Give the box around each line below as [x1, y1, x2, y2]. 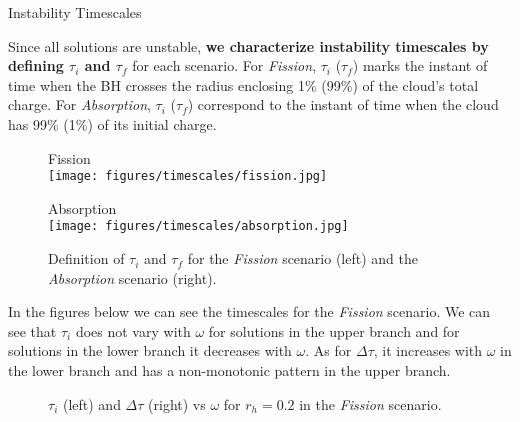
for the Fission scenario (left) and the [187, 248, 418, 269]
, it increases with [373, 340, 483, 361]
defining [8, 55, 64, 76]
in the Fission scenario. [299, 393, 442, 414]
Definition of [48, 248, 125, 269]
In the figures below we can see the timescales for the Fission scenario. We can [8, 301, 491, 322]
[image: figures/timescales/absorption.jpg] [48, 219, 349, 234]
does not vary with [75, 320, 191, 341]
